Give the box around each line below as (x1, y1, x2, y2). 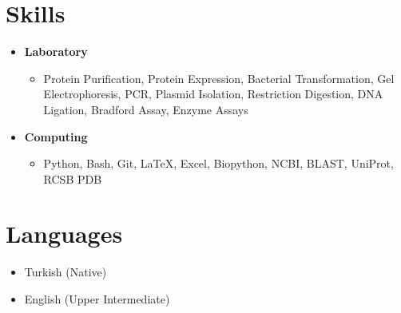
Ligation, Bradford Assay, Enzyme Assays (43, 101, 248, 117)
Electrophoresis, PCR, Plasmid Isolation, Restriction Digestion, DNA (43, 85, 383, 102)
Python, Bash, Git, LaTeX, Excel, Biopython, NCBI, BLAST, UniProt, (43, 155, 394, 172)
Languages (6, 217, 123, 250)
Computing (24, 128, 88, 145)
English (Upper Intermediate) (24, 291, 170, 307)
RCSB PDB (43, 170, 102, 187)
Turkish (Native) (24, 263, 107, 280)
